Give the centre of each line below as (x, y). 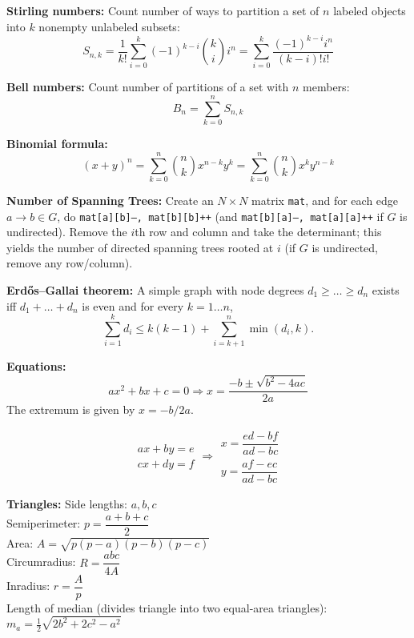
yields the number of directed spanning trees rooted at (140, 247)
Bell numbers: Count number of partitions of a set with (148, 87)
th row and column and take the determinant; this (258, 232)
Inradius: (28, 585)
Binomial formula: (57, 144)
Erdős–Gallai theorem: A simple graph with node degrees (155, 290)
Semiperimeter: (44, 523)
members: (326, 87)
